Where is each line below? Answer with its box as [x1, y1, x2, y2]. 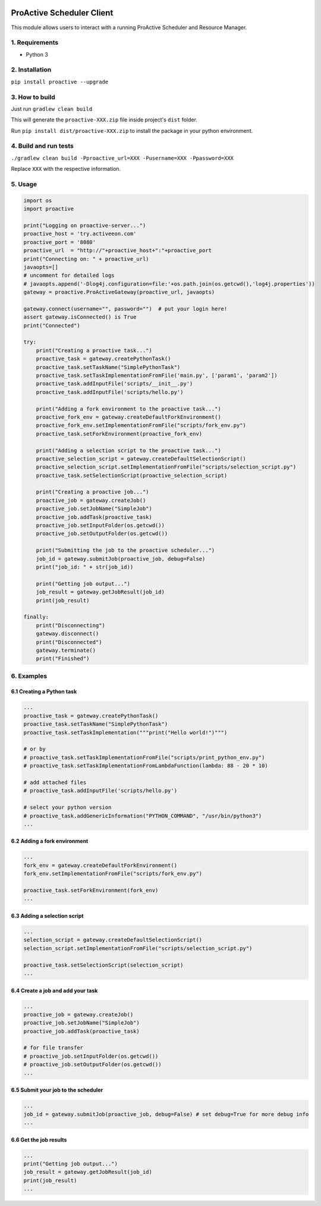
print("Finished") [36, 655, 90, 662]
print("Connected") [23, 322, 80, 329]
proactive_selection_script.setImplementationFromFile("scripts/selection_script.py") [36, 464, 297, 470]
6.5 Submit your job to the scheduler [11, 1086, 103, 1093]
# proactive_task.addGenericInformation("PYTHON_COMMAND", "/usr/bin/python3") [23, 813, 262, 819]
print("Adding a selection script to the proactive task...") [36, 447, 221, 454]
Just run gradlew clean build [11, 105, 93, 113]
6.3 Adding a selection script [11, 913, 84, 920]
